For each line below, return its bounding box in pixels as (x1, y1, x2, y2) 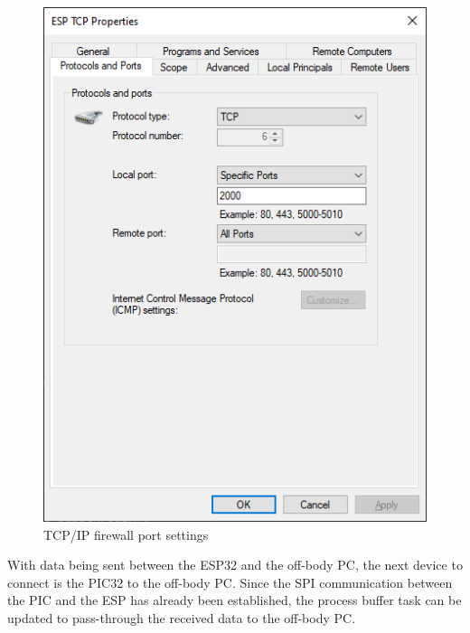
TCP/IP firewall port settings (43, 524, 209, 543)
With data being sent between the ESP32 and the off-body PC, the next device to (7, 555, 463, 574)
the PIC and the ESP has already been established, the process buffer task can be (7, 590, 462, 609)
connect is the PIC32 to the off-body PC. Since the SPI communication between (7, 572, 453, 591)
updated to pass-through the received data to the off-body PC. (7, 608, 356, 627)
